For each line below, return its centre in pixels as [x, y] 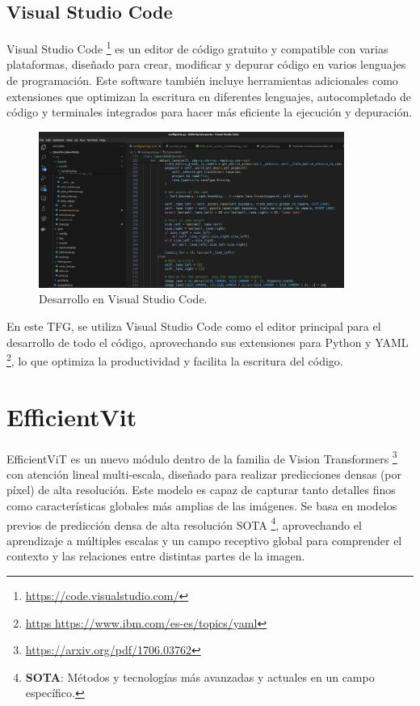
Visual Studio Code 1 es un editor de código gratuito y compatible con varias [197, 47]
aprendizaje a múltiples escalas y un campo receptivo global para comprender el [204, 540]
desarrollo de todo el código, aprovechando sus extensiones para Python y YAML [208, 342]
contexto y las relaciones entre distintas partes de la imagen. [156, 556]
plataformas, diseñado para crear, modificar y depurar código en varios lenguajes [206, 64]
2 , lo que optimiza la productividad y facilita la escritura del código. [175, 359]
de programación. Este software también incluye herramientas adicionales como [202, 80]
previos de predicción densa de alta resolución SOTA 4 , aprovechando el [184, 523]
